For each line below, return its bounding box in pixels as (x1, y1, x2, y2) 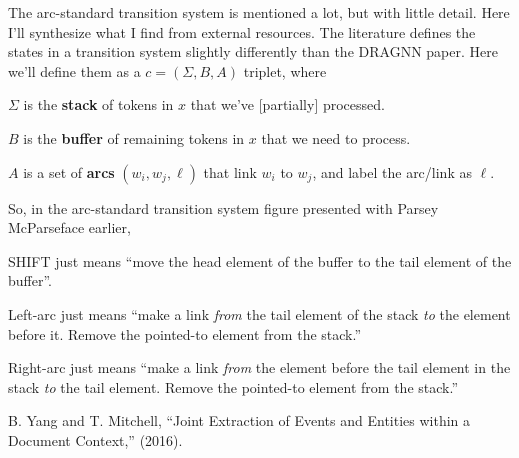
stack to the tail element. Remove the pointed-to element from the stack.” (8, 376, 459, 397)
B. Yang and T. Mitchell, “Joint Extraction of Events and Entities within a (8, 410, 471, 431)
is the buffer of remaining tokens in (23, 127, 245, 148)
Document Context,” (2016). (8, 429, 183, 450)
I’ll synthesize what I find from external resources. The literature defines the (8, 21, 476, 42)
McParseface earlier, (8, 217, 131, 238)
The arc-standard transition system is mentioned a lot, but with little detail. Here (8, 2, 510, 22)
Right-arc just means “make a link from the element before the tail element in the (8, 357, 511, 378)
